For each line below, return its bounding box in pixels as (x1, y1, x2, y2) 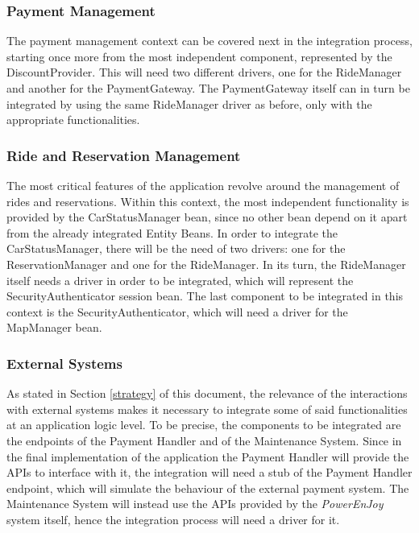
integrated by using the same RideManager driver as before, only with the (6, 95, 372, 112)
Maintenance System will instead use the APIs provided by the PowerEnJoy (6, 495, 384, 512)
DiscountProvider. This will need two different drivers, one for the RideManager (6, 64, 402, 81)
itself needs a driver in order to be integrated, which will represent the (6, 271, 354, 288)
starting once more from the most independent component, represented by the (6, 48, 392, 64)
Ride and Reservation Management (6, 145, 241, 165)
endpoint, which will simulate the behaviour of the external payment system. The (6, 479, 409, 496)
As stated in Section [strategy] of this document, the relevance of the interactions (6, 385, 408, 402)
